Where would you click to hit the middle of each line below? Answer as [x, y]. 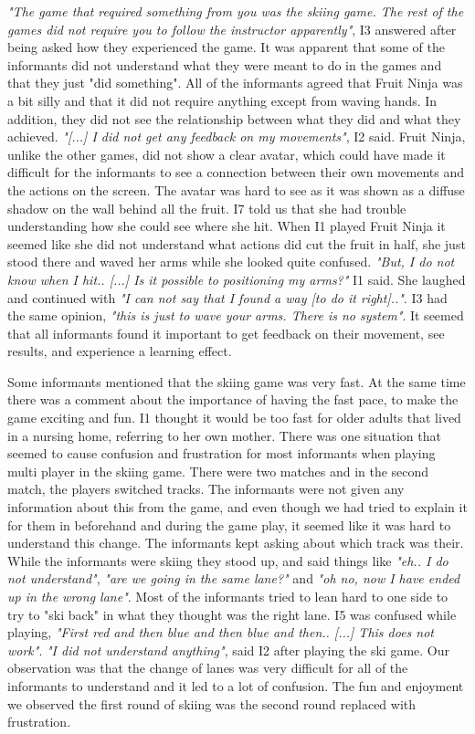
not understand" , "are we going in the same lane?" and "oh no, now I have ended [234, 578]
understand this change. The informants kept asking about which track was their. [236, 543]
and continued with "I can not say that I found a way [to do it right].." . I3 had [227, 297]
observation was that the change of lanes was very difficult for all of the [208, 668]
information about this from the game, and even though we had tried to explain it [237, 507]
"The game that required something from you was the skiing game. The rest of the [236, 11]
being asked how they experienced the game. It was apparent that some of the [226, 47]
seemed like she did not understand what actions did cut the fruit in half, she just [237, 243]
